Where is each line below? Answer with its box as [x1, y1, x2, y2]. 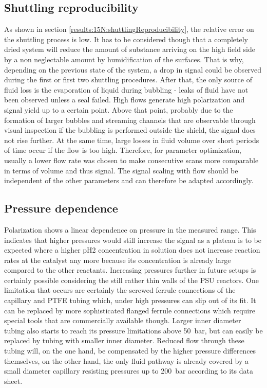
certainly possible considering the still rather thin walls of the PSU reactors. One [4, 274, 259, 285]
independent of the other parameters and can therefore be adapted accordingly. [4, 175, 254, 186]
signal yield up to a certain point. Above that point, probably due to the [4, 104, 233, 115]
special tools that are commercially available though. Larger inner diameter [4, 315, 241, 326]
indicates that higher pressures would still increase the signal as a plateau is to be [4, 234, 261, 245]
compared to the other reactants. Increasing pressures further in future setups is [4, 264, 256, 275]
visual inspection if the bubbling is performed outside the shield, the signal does [4, 125, 256, 135]
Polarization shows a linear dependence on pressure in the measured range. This [4, 224, 256, 235]
